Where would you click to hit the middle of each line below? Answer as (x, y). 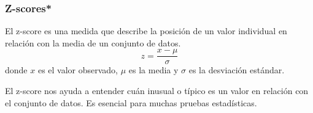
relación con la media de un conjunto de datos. (93, 42)
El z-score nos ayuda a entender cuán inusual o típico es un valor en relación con (157, 91)
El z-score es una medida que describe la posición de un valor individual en (146, 31)
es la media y (153, 70)
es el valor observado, (78, 70)
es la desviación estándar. (237, 70)
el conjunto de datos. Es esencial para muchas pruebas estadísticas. (131, 102)
